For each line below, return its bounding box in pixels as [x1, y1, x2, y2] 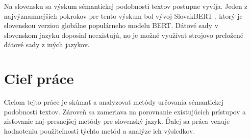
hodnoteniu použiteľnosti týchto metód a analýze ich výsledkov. [4, 125, 195, 136]
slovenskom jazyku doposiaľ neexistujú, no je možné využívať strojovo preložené [4, 29, 244, 40]
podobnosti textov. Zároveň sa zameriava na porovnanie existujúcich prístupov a [4, 106, 246, 116]
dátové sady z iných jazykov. [4, 39, 90, 50]
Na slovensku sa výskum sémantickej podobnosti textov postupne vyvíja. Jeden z [4, 1, 248, 11]
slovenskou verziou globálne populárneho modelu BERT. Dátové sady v [4, 20, 219, 30]
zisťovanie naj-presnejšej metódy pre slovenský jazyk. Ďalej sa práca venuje [4, 116, 230, 126]
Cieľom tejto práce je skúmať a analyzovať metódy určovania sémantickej [4, 97, 224, 107]
